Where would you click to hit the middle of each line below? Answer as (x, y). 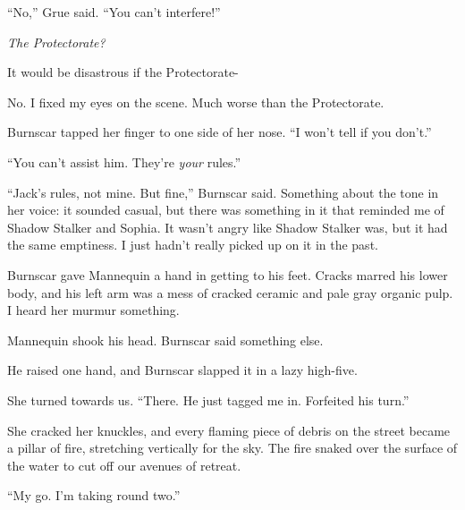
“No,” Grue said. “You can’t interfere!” (114, 12)
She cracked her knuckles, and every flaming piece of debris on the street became (229, 430)
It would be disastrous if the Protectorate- (123, 72)
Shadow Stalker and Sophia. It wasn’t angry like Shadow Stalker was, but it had (228, 227)
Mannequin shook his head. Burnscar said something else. (165, 340)
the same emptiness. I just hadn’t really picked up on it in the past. (193, 245)
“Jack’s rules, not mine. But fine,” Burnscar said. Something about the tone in (223, 192)
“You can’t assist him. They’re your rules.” (124, 161)
